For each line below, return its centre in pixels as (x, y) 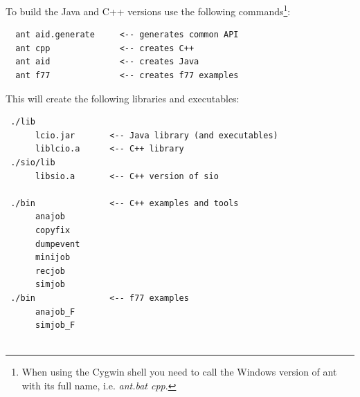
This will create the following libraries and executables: (123, 98)
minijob (53, 258)
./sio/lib (33, 163)
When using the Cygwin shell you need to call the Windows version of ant (179, 372)
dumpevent (57, 244)
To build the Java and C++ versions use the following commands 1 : (148, 10)
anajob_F (55, 312)
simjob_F (55, 325)
